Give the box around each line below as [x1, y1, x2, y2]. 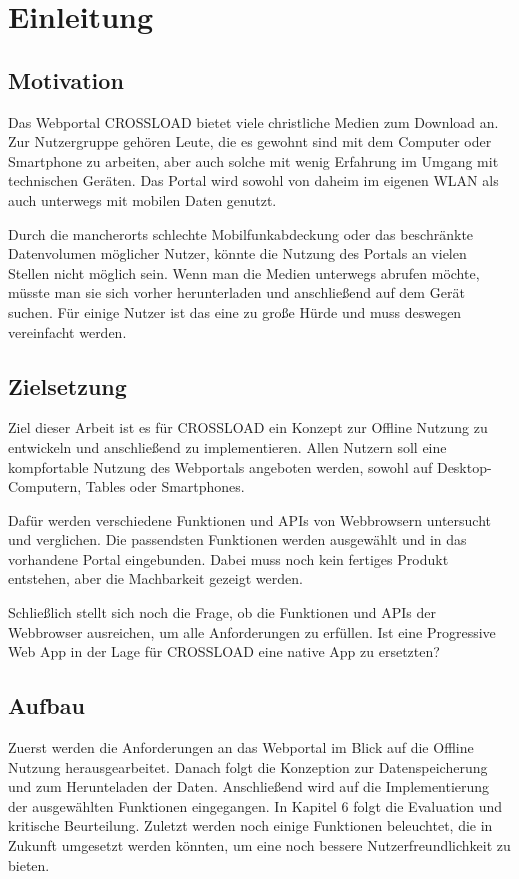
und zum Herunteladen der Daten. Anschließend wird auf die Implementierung [8, 776, 490, 797]
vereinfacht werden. [8, 321, 127, 342]
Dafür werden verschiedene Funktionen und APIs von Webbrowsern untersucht [8, 509, 491, 530]
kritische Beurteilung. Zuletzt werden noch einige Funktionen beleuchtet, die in [8, 815, 493, 836]
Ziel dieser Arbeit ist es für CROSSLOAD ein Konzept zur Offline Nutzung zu [8, 417, 488, 438]
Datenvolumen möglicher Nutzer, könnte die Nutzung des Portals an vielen [8, 243, 467, 264]
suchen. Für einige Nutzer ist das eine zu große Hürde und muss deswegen [8, 301, 462, 322]
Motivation [8, 64, 124, 95]
